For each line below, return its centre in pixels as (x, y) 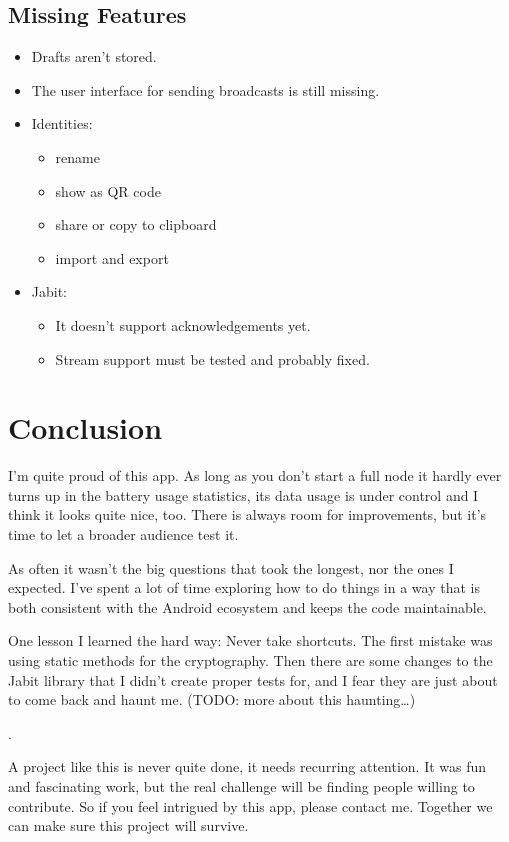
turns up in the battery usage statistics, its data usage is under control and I (243, 494)
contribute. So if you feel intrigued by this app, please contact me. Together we (250, 805)
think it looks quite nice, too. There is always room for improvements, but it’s (247, 514)
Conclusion (85, 427)
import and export (112, 257)
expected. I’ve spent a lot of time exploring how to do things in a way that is (244, 587)
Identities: (62, 123)
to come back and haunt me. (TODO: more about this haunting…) (212, 699)
